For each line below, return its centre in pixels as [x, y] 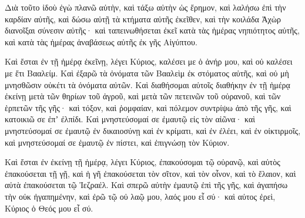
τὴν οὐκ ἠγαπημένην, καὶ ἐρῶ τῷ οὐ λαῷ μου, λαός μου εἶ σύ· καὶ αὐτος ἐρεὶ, [140, 196]
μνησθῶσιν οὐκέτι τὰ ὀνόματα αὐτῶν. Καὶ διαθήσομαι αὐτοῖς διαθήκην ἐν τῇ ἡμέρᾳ [148, 84]
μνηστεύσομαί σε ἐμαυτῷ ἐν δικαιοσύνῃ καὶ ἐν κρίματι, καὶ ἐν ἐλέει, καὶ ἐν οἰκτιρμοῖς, [153, 130]
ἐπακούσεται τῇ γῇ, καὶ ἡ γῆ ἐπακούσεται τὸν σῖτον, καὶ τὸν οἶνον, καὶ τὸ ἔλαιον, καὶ [150, 173]
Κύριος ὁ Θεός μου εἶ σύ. [49, 208]
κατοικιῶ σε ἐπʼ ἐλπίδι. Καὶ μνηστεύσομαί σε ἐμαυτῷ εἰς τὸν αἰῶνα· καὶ [130, 119]
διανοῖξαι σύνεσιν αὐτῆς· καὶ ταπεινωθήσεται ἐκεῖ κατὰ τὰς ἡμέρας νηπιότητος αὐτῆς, [152, 30]
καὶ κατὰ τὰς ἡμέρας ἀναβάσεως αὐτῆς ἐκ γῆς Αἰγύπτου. [101, 41]
